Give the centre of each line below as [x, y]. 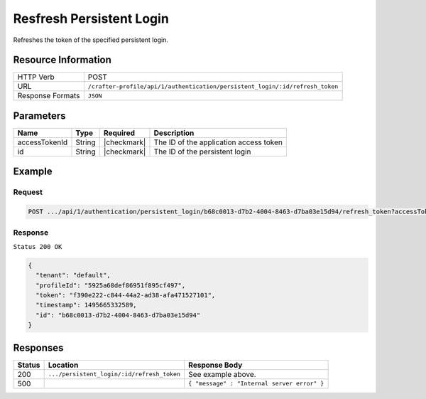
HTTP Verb [36, 77]
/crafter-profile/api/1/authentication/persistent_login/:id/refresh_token [213, 86]
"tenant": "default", [73, 275]
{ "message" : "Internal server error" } [256, 384]
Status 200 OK [38, 246]
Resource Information [62, 60]
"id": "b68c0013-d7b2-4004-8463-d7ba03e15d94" [118, 315]
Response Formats [49, 96]
